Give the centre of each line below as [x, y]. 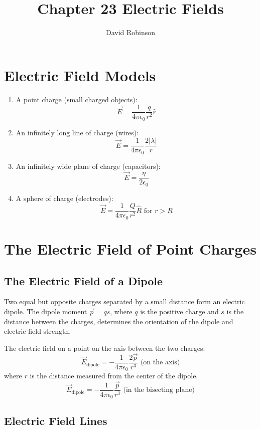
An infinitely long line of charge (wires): [77, 132]
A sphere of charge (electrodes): [64, 198]
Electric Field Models [80, 75]
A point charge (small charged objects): [77, 99]
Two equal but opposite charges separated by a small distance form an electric [124, 301]
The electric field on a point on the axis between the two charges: [105, 348]
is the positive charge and [179, 311]
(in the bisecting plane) [159, 390]
